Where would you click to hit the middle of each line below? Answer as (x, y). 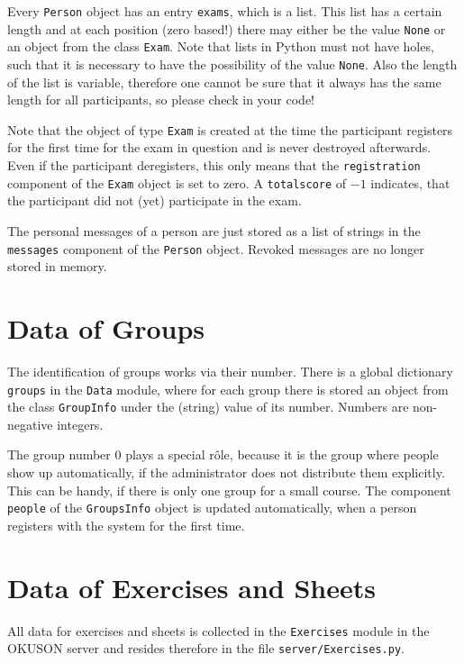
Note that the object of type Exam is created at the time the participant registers (230, 129)
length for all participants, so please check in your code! (161, 100)
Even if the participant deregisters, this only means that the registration (214, 165)
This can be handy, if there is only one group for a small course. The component (229, 490)
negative (30, 424)
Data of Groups (106, 328)
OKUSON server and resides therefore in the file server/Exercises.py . (206, 648)
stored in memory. (57, 266)
